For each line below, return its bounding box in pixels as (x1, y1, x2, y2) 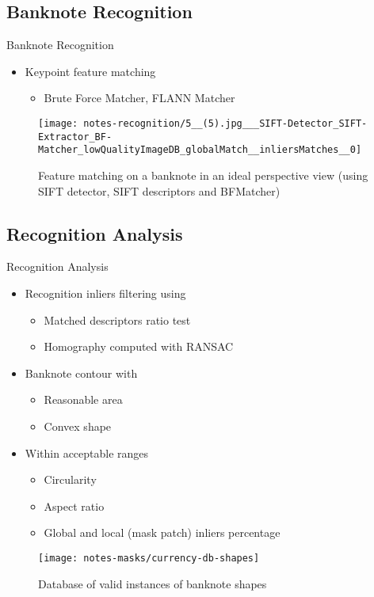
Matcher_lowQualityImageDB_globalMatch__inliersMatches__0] (38, 144, 362, 156)
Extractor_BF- (38, 131, 113, 143)
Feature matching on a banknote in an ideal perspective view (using (38, 166, 368, 183)
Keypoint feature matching (25, 63, 156, 79)
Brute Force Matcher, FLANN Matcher (44, 89, 235, 106)
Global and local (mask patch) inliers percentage (44, 524, 280, 541)
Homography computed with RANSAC (44, 338, 234, 355)
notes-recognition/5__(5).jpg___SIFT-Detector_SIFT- (83, 117, 368, 129)
